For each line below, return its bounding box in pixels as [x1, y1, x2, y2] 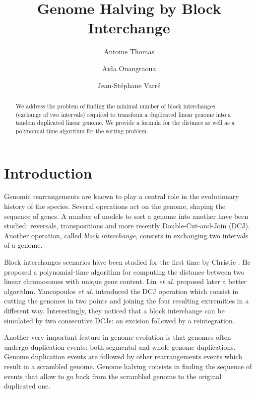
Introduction [4, 162, 92, 183]
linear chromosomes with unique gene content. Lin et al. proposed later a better [4, 276, 247, 287]
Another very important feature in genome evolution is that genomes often [4, 332, 231, 342]
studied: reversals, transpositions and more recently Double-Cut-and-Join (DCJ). [4, 220, 250, 231]
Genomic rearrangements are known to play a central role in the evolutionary [4, 191, 239, 201]
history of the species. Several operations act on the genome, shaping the [4, 201, 226, 211]
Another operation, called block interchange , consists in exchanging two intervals [4, 230, 249, 240]
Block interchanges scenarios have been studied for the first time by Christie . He [4, 257, 251, 267]
